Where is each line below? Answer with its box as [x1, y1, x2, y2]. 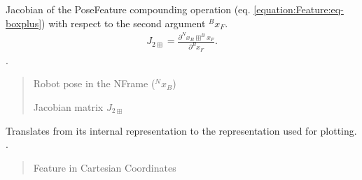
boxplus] [6, 15, 42, 30]
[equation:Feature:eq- [253, 2, 344, 16]
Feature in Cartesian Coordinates [33, 160, 176, 174]
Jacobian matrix [33, 99, 104, 114]
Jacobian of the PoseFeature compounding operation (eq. [6, 2, 251, 16]
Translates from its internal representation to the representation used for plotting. [6, 123, 357, 137]
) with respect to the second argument [41, 15, 206, 30]
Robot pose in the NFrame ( [33, 76, 155, 91]
